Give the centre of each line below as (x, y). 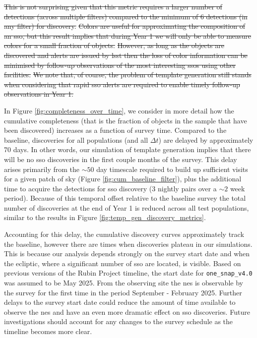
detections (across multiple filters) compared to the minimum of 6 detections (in (126, 16)
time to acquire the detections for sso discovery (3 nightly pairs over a (110, 188)
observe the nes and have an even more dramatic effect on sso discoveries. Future (127, 311)
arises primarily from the (42, 169)
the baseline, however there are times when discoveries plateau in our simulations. (128, 244)
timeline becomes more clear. (48, 331)
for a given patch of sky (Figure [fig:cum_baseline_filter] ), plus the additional (123, 179)
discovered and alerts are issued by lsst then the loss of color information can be (126, 55)
